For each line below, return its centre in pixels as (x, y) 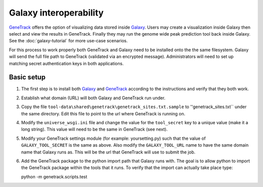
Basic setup (27, 77)
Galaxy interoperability (56, 13)
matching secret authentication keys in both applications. (66, 63)
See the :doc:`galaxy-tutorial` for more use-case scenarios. (68, 41)
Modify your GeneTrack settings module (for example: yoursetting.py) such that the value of (113, 138)
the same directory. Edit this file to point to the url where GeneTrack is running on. (103, 113)
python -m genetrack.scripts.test (54, 177)
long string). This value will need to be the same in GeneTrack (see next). (94, 130)
